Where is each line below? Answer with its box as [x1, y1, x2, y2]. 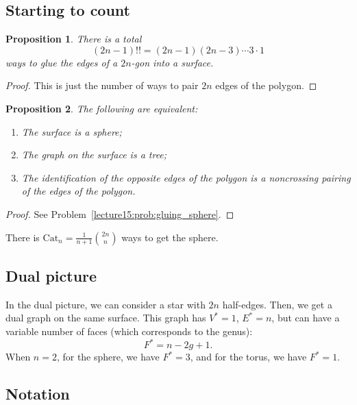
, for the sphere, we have [56, 349, 160, 364]
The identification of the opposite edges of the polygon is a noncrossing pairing [21, 170, 351, 184]
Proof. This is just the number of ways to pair [5, 78, 199, 93]
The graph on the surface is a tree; [21, 147, 167, 162]
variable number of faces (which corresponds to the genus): [5, 323, 253, 338]
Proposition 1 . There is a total [5, 32, 142, 46]
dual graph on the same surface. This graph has [5, 310, 206, 325]
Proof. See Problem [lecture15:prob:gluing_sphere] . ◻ [5, 206, 234, 221]
